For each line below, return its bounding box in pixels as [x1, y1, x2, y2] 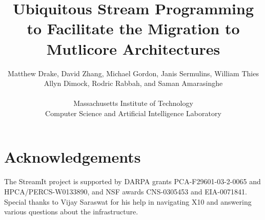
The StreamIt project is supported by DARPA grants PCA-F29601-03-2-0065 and [4, 176, 261, 187]
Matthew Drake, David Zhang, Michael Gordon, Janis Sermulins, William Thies [8, 68, 259, 78]
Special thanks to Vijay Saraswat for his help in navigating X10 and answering [4, 196, 252, 207]
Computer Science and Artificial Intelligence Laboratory [45, 107, 221, 118]
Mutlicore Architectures [46, 38, 220, 59]
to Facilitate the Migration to [27, 18, 240, 39]
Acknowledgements [4, 146, 141, 167]
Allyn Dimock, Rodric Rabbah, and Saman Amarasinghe [44, 78, 223, 89]
